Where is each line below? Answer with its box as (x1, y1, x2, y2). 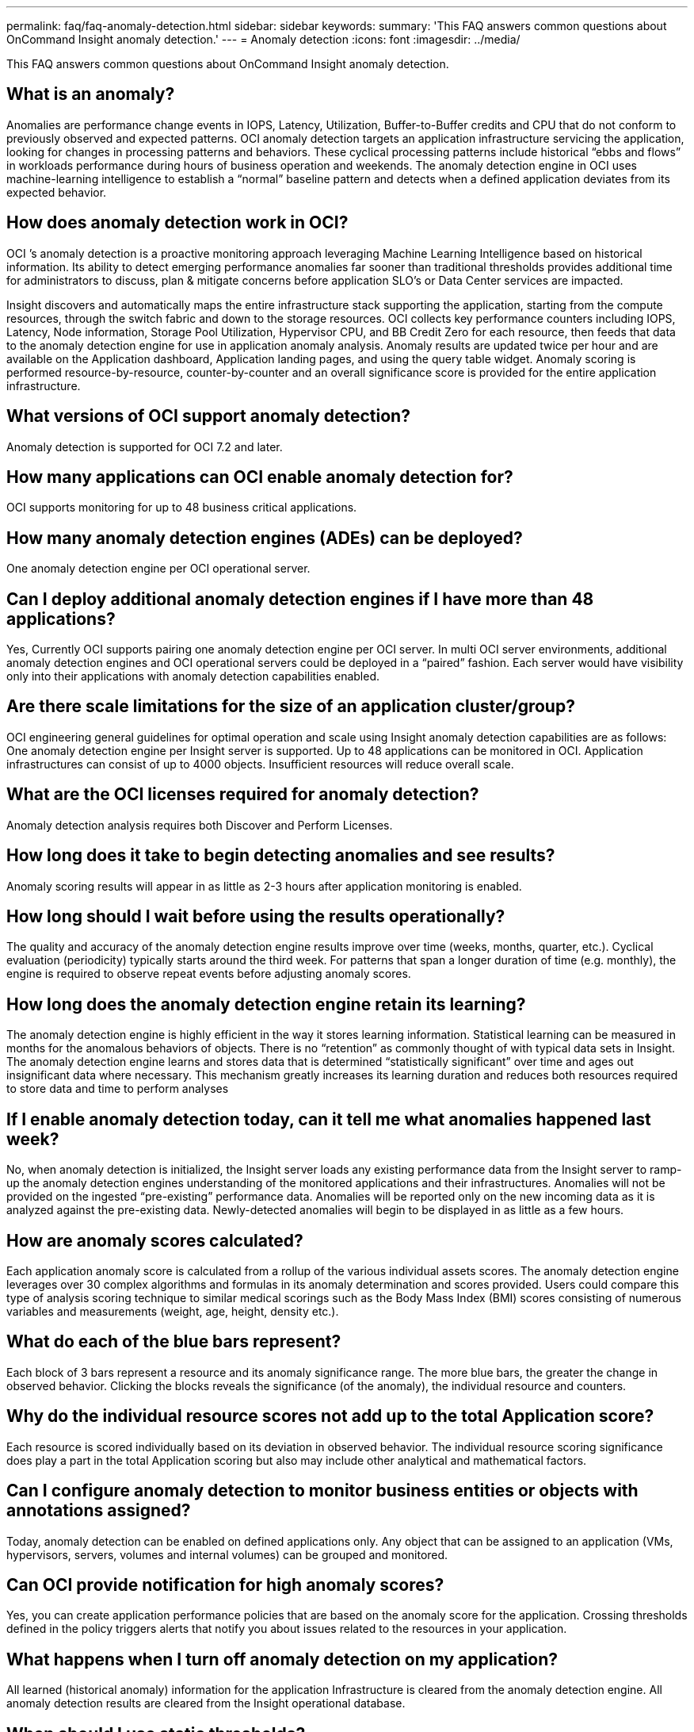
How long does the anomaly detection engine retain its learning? (6, 994, 526, 1014)
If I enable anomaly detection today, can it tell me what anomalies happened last (6, 1109, 651, 1129)
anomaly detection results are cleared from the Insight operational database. (6, 1696, 406, 1711)
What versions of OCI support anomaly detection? (6, 406, 410, 427)
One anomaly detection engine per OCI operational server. (6, 561, 311, 576)
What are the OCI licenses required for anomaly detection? (6, 784, 479, 805)
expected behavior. (6, 185, 107, 199)
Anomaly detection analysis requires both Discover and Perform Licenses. (6, 818, 393, 832)
